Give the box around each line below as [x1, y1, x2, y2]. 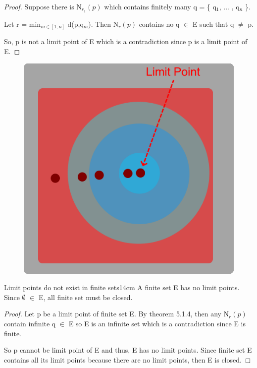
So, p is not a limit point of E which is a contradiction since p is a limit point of [4, 36, 248, 47]
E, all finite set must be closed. [38, 292, 133, 302]
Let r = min [4, 18, 41, 29]
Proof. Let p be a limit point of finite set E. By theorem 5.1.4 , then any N [4, 308, 229, 319]
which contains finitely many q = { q [104, 1, 217, 11]
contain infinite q [4, 318, 56, 328]
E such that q [192, 18, 234, 29]
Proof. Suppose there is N [4, 1, 82, 11]
